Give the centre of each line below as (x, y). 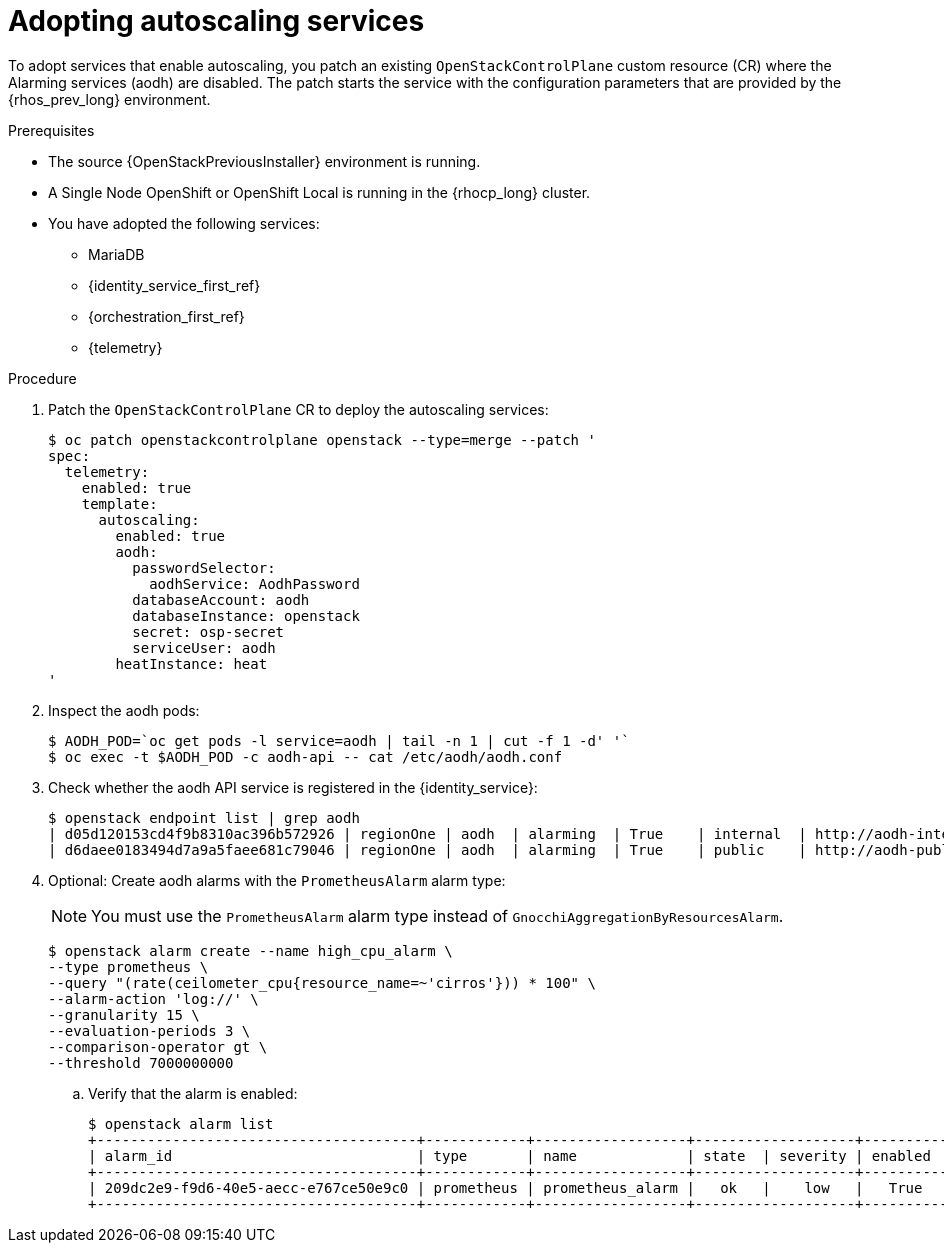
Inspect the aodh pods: (124, 710)
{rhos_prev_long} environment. (109, 99)
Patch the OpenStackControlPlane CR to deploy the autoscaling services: (298, 409)
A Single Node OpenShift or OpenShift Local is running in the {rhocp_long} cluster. (319, 192)
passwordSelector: (204, 567)
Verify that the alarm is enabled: (193, 1093)
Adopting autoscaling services (216, 21)
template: (119, 503)
